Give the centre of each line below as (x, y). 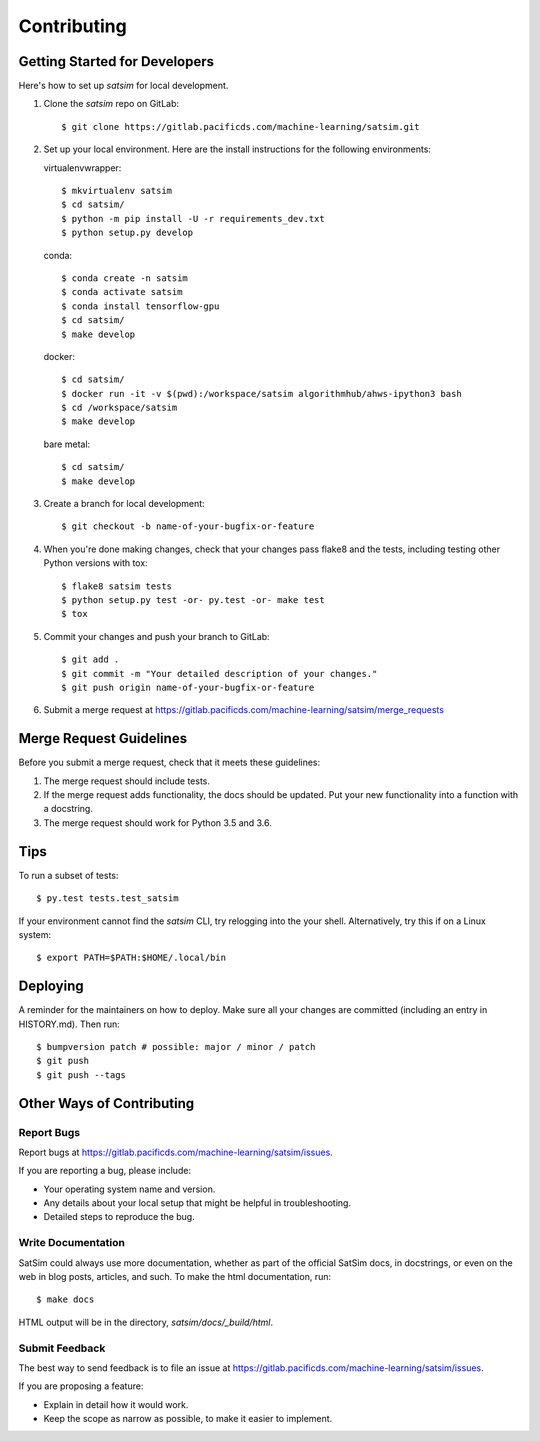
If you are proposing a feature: (81, 1386)
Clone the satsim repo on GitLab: (111, 104)
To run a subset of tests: (68, 875)
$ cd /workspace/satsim (119, 408)
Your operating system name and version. (129, 1189)
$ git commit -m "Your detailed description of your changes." (219, 673)
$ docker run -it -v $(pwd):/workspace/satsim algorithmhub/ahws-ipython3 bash (261, 393)
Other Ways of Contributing (106, 1103)
